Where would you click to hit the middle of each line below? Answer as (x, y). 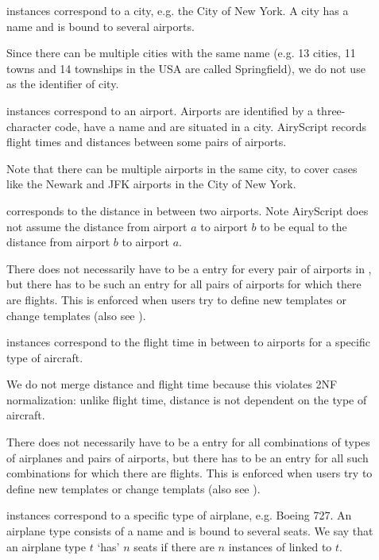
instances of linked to (280, 546)
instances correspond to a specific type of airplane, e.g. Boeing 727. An (179, 515)
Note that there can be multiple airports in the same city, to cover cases (182, 168)
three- (331, 110)
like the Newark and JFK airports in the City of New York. (151, 184)
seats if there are (174, 546)
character (29, 126)
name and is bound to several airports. (101, 26)
